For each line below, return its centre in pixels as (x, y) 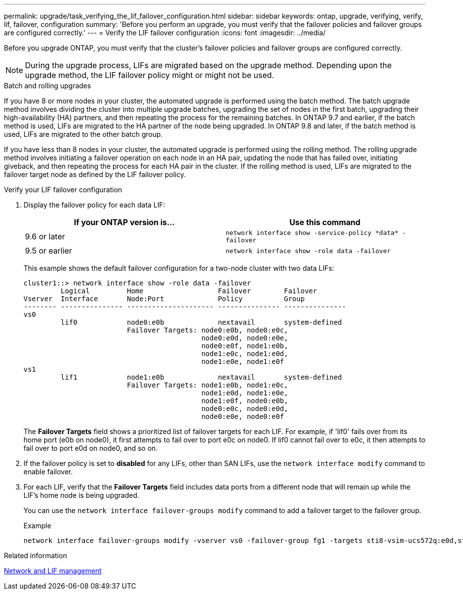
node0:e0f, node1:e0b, (245, 346)
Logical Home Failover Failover (189, 291)
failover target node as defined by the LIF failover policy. (95, 174)
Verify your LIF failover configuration (63, 190)
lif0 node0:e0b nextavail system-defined (201, 322)
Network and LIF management (53, 571)
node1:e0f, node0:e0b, (245, 401)
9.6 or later (45, 236)
